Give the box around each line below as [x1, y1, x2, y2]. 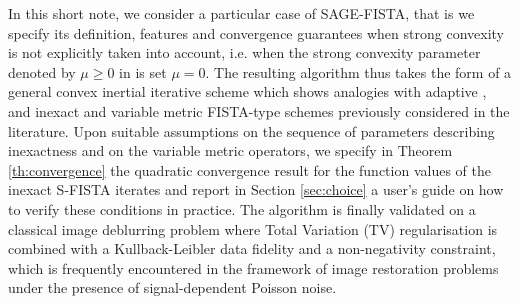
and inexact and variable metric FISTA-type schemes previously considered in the [8, 100, 510, 121]
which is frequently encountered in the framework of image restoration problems [8, 257, 499, 278]
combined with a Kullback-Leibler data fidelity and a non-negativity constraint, [8, 238, 496, 259]
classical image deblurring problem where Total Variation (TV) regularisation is [8, 218, 498, 239]
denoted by [8, 61, 76, 82]
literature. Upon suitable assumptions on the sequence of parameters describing [8, 120, 495, 141]
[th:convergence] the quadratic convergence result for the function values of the [8, 159, 491, 180]
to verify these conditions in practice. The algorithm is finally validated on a [8, 198, 476, 219]
